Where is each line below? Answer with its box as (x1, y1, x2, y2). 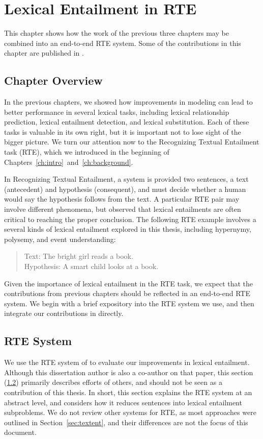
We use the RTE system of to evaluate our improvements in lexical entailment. (4, 357, 250, 368)
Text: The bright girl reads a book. (24, 251, 133, 261)
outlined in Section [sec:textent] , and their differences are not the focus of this (4, 417, 248, 427)
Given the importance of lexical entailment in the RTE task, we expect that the (4, 278, 253, 288)
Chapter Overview (4, 72, 103, 88)
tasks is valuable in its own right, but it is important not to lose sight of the (4, 126, 241, 137)
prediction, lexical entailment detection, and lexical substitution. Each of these (4, 116, 249, 127)
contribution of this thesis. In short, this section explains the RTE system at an (4, 386, 252, 397)
